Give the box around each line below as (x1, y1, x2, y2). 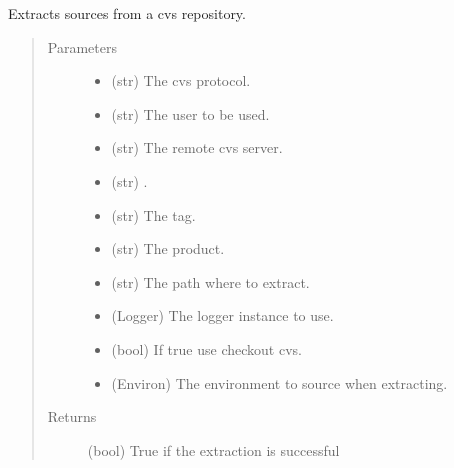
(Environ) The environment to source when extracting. (111, 372, 448, 393)
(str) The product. (111, 238, 225, 259)
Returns (47, 406, 97, 427)
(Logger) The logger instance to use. (111, 305, 334, 326)
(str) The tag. (111, 204, 196, 225)
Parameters (47, 36, 117, 57)
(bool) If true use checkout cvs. (111, 338, 302, 359)
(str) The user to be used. (111, 103, 270, 124)
